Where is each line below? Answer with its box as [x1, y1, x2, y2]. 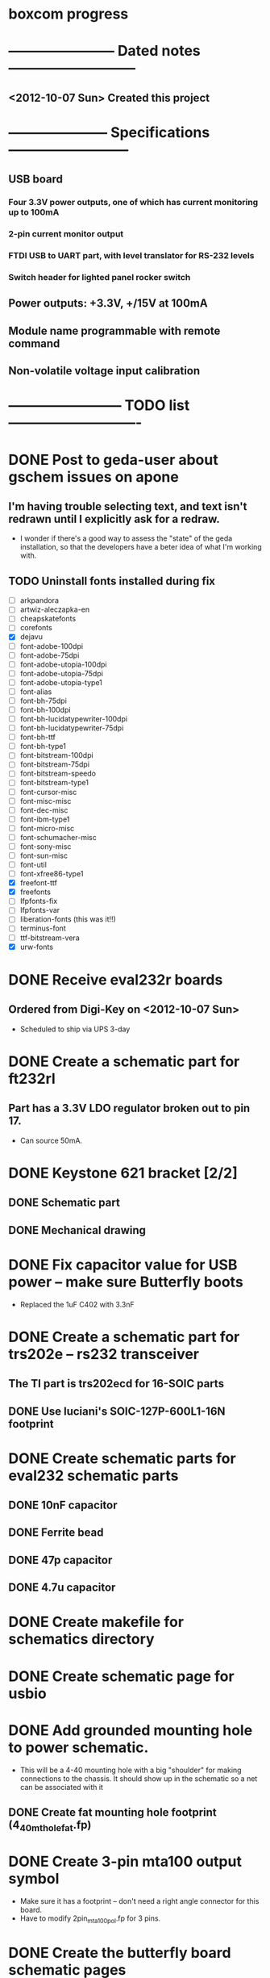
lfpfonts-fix [19, 897, 58, 906]
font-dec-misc [19, 805, 69, 815]
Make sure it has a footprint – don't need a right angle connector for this [19, 1896, 260, 1906]
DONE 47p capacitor [8, 1553, 113, 1566]
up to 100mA [8, 207, 60, 218]
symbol [8, 1870, 60, 1888]
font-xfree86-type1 [19, 869, 84, 879]
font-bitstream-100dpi [19, 751, 94, 760]
